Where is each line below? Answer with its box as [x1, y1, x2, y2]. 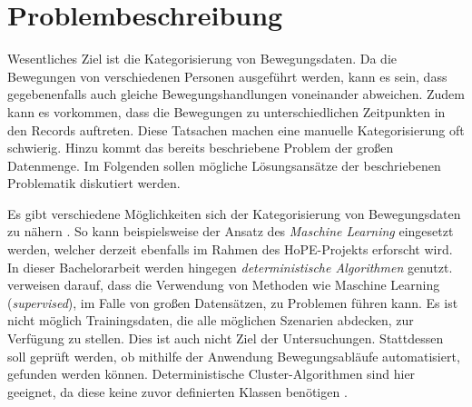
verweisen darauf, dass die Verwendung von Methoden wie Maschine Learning [7, 275, 440, 294]
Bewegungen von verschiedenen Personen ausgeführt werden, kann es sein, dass [7, 66, 447, 85]
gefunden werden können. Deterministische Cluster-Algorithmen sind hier [7, 364, 416, 383]
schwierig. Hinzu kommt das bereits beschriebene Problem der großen [7, 138, 394, 157]
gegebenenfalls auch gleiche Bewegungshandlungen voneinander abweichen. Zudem [7, 84, 465, 104]
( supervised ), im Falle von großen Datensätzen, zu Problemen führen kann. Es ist [7, 293, 458, 312]
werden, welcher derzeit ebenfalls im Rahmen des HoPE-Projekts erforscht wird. [7, 240, 453, 259]
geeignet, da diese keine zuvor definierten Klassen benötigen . [7, 382, 348, 401]
